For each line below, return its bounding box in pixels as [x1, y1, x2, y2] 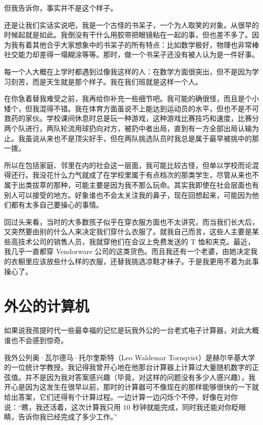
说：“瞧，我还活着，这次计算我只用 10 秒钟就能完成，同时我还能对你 [4, 401, 232, 412]
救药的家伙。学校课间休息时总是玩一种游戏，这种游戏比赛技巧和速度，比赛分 [4, 113, 259, 123]
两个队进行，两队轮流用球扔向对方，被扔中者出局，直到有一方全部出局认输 [4, 122, 252, 133]
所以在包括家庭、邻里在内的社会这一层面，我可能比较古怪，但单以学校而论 [4, 159, 252, 170]
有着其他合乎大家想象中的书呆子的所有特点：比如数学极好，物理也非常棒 [18, 39, 259, 50]
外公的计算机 [4, 295, 90, 316]
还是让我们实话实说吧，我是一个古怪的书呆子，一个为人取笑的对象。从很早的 [4, 19, 259, 30]
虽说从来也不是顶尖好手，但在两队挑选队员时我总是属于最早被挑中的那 [25, 133, 259, 143]
